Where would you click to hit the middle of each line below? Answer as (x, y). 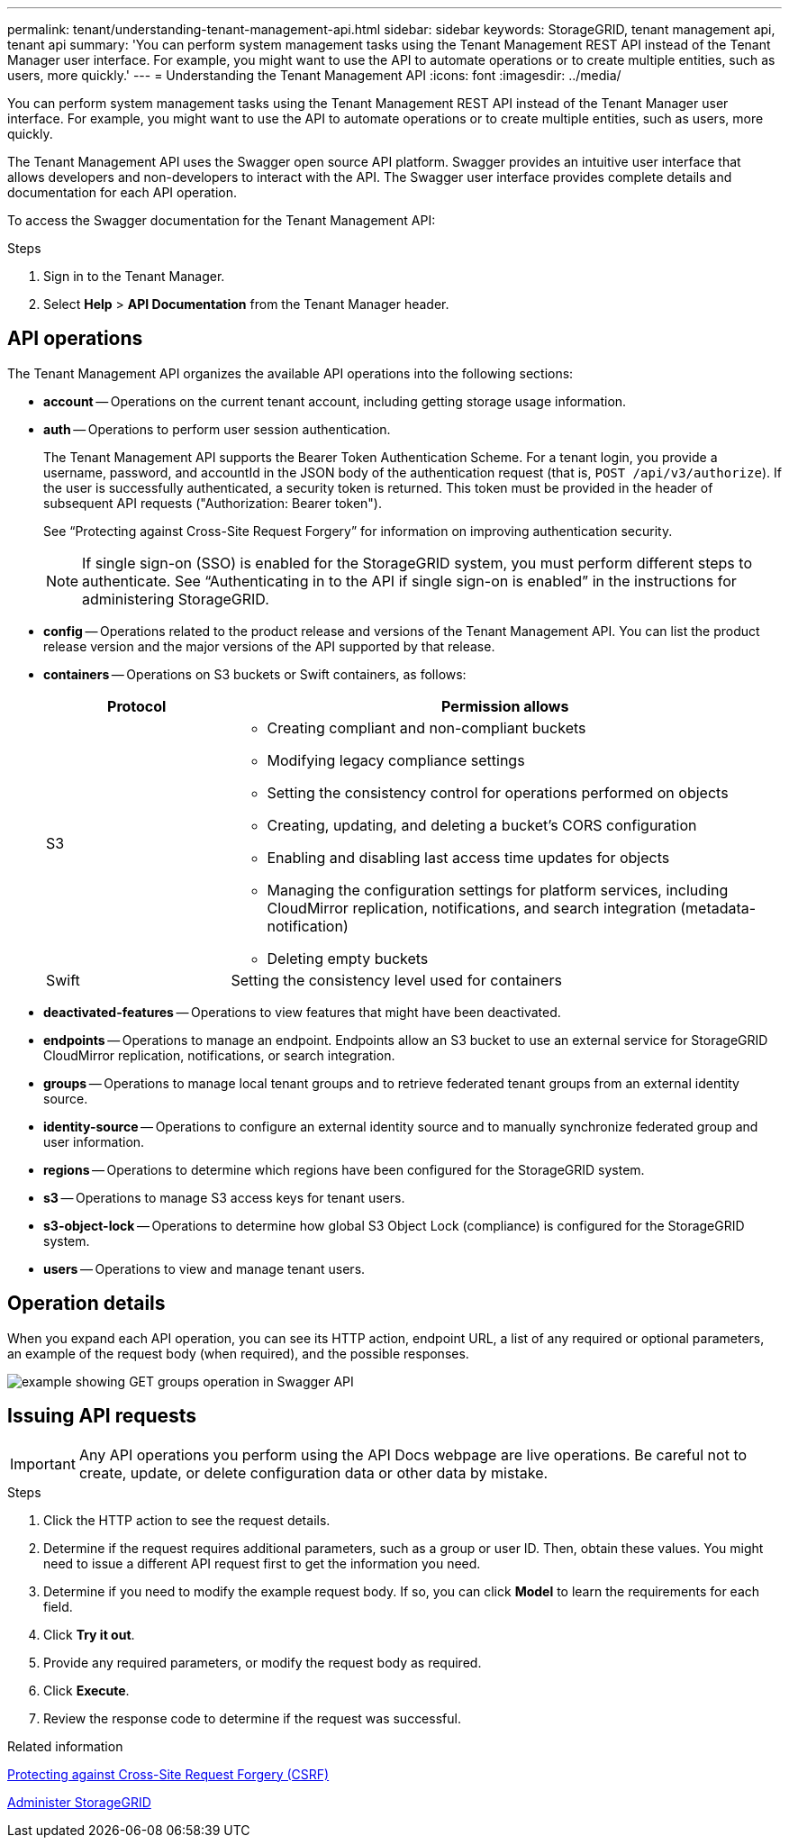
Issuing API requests (102, 1416)
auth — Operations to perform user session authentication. (217, 429)
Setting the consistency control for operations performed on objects (498, 792)
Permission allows (505, 706)
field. (58, 1606)
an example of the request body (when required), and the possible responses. (238, 1353)
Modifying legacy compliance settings (396, 760)
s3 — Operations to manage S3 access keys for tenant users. (224, 1197)
